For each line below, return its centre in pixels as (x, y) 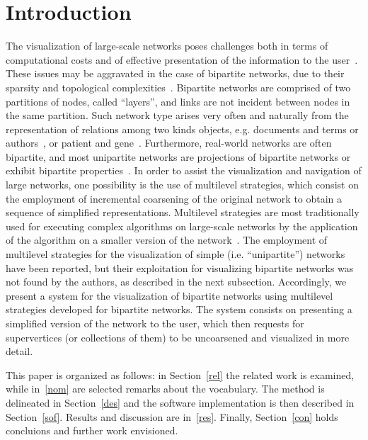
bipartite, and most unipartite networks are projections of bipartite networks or (178, 156)
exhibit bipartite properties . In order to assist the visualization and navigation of (184, 170)
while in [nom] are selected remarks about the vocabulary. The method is (165, 389)
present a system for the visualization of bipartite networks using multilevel (169, 295)
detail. (19, 351)
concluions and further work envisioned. (92, 430)
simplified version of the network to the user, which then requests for (155, 323)
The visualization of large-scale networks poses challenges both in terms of (167, 46)
